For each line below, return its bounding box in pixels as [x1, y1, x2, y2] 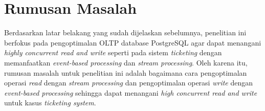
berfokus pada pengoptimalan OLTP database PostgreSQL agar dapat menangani [4, 37, 261, 48]
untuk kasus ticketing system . [4, 97, 96, 108]
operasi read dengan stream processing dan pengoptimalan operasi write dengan [4, 77, 253, 88]
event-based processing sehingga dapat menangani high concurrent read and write [4, 87, 257, 98]
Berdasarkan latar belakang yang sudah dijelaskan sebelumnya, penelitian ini [4, 27, 247, 38]
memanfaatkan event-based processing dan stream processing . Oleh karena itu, [4, 57, 248, 68]
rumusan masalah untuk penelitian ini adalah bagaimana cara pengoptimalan [4, 67, 247, 78]
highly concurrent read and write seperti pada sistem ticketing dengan [4, 47, 222, 58]
